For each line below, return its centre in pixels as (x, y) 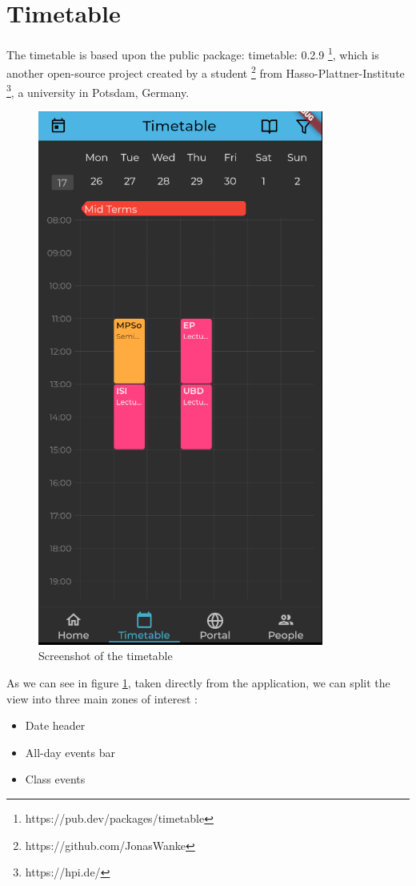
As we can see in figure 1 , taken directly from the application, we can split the (198, 683)
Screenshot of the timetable (106, 656)
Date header (55, 725)
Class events (55, 779)
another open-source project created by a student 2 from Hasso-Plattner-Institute (206, 72)
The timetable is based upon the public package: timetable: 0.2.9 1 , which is (193, 53)
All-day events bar (70, 752)
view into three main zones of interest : (102, 698)
